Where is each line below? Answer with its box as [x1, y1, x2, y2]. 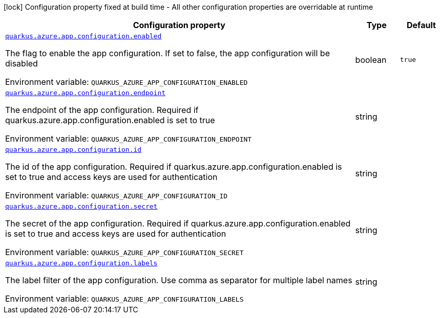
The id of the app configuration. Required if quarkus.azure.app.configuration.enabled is [5, 162, 342, 172]
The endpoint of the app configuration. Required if [5, 105, 199, 115]
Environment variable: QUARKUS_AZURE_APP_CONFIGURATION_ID [5, 190, 228, 200]
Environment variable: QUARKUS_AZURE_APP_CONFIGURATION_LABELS [5, 293, 244, 304]
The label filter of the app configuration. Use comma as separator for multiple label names [5, 275, 352, 285]
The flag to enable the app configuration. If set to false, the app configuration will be [5, 48, 330, 58]
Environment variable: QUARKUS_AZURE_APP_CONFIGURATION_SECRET [5, 247, 244, 257]
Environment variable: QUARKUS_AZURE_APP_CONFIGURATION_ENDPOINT [5, 133, 252, 144]
